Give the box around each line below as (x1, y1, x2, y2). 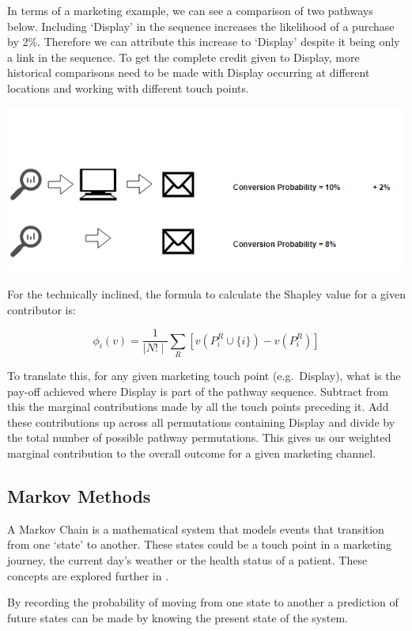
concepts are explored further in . (7, 567, 169, 583)
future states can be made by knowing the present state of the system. (7, 609, 348, 625)
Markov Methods (7, 483, 151, 507)
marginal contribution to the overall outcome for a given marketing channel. (7, 444, 376, 461)
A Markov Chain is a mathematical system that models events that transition (7, 520, 384, 537)
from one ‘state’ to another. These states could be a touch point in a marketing (7, 536, 392, 553)
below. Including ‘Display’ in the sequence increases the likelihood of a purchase (7, 17, 395, 34)
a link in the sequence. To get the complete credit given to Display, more (7, 48, 360, 65)
